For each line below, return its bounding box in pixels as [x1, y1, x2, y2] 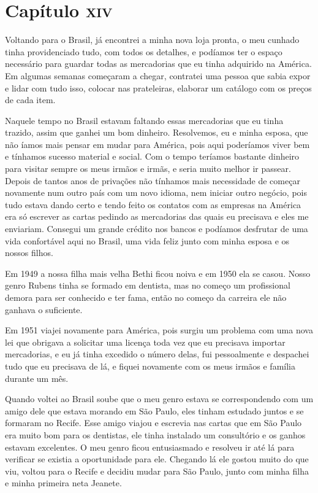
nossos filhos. [5, 246, 53, 259]
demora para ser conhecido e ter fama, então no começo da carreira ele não [5, 291, 287, 303]
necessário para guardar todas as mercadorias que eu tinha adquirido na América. [5, 57, 312, 70]
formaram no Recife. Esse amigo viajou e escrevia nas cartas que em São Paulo [5, 416, 302, 429]
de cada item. [5, 93, 56, 106]
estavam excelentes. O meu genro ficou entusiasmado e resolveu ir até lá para [5, 440, 295, 453]
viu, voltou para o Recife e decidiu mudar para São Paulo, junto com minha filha [5, 464, 309, 477]
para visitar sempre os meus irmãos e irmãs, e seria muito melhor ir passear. [5, 162, 291, 175]
